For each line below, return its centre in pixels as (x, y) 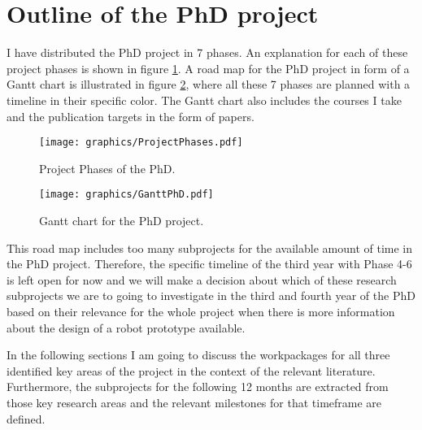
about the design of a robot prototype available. (126, 327)
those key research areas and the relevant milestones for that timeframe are (194, 402)
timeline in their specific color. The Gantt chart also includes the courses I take (204, 100)
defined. (26, 418)
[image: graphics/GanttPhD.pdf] (126, 195)
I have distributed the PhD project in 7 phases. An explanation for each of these (207, 52)
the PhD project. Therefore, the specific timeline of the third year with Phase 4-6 (209, 264)
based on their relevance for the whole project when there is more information (201, 311)
